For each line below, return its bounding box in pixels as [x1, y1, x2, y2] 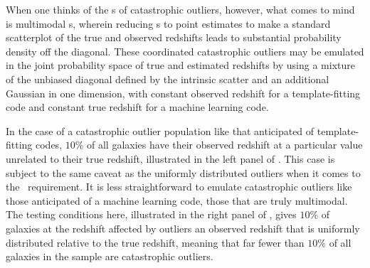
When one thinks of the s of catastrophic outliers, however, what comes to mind [6, 2, 355, 16]
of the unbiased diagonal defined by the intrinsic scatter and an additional [6, 71, 329, 86]
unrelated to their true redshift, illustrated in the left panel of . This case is [6, 151, 335, 166]
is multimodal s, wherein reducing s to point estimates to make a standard [6, 16, 331, 31]
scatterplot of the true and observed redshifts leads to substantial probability [6, 30, 342, 45]
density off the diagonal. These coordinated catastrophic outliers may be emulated [6, 43, 364, 58]
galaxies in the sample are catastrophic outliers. [6, 249, 213, 264]
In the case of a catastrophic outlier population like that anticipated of [6, 123, 314, 138]
